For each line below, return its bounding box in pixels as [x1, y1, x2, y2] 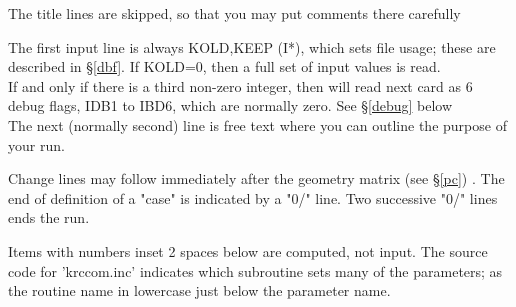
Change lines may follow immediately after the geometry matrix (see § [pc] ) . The [8, 168, 505, 189]
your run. [8, 134, 65, 155]
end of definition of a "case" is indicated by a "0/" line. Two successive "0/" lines [8, 187, 498, 208]
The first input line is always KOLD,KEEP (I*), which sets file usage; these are [8, 36, 496, 57]
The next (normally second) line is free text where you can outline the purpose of [8, 114, 507, 135]
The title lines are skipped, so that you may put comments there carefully [8, 3, 461, 23]
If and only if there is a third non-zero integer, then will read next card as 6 [8, 75, 473, 96]
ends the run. [8, 207, 90, 228]
